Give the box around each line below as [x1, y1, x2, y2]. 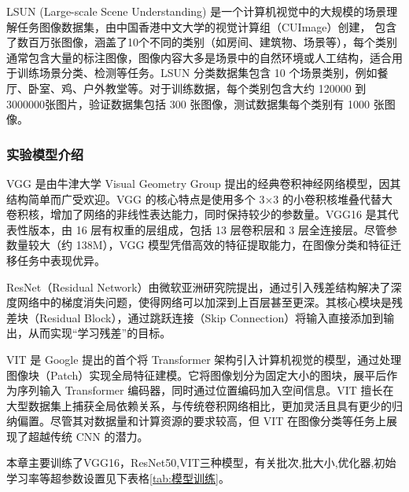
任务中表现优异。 [17, 252, 105, 268]
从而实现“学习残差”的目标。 [28, 325, 171, 341]
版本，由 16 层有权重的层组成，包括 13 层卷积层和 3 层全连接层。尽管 [28, 221, 386, 237]
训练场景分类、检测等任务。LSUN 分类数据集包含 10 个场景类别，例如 [17, 64, 378, 81]
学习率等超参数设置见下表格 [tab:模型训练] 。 [6, 470, 230, 486]
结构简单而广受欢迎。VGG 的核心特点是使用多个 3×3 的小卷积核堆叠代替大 [6, 190, 392, 207]
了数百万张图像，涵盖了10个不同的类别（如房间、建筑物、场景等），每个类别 [6, 34, 397, 50]
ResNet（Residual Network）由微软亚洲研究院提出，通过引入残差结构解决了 [6, 278, 391, 295]
